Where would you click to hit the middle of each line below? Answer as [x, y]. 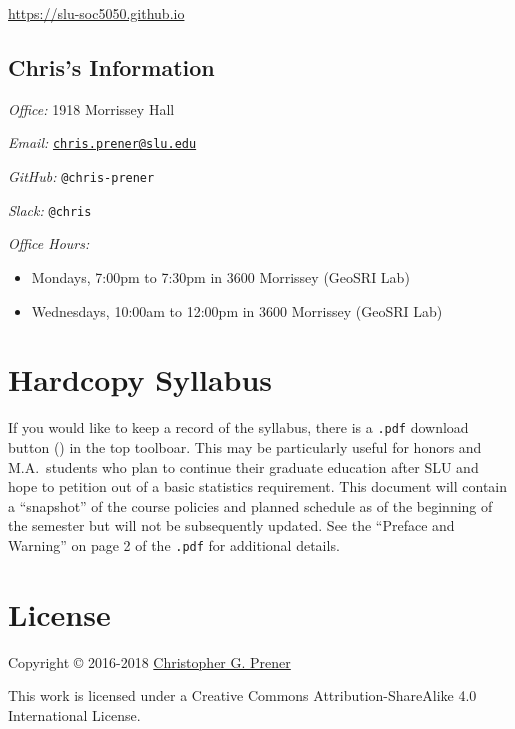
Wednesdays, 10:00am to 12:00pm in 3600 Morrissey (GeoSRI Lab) [237, 310]
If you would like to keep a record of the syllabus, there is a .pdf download [238, 427]
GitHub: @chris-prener [81, 176]
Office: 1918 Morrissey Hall [91, 108]
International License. [74, 714]
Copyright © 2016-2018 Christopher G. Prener [149, 661]
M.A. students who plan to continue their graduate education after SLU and [243, 466]
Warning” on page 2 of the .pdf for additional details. [174, 544]
